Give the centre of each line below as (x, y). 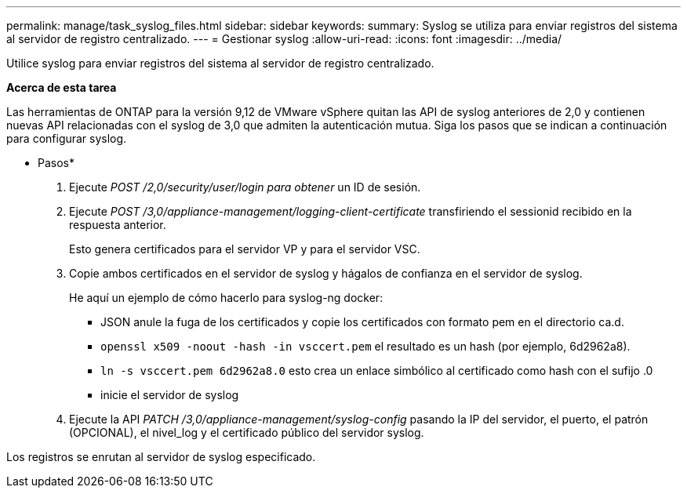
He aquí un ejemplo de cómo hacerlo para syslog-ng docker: (226, 298)
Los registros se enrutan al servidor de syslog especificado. (161, 457)
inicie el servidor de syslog (170, 395)
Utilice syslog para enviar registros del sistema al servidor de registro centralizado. (220, 63)
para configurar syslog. (67, 138)
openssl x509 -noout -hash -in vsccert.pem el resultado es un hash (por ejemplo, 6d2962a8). (365, 346)
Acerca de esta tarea (62, 87)
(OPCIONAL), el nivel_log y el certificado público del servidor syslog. (247, 432)
